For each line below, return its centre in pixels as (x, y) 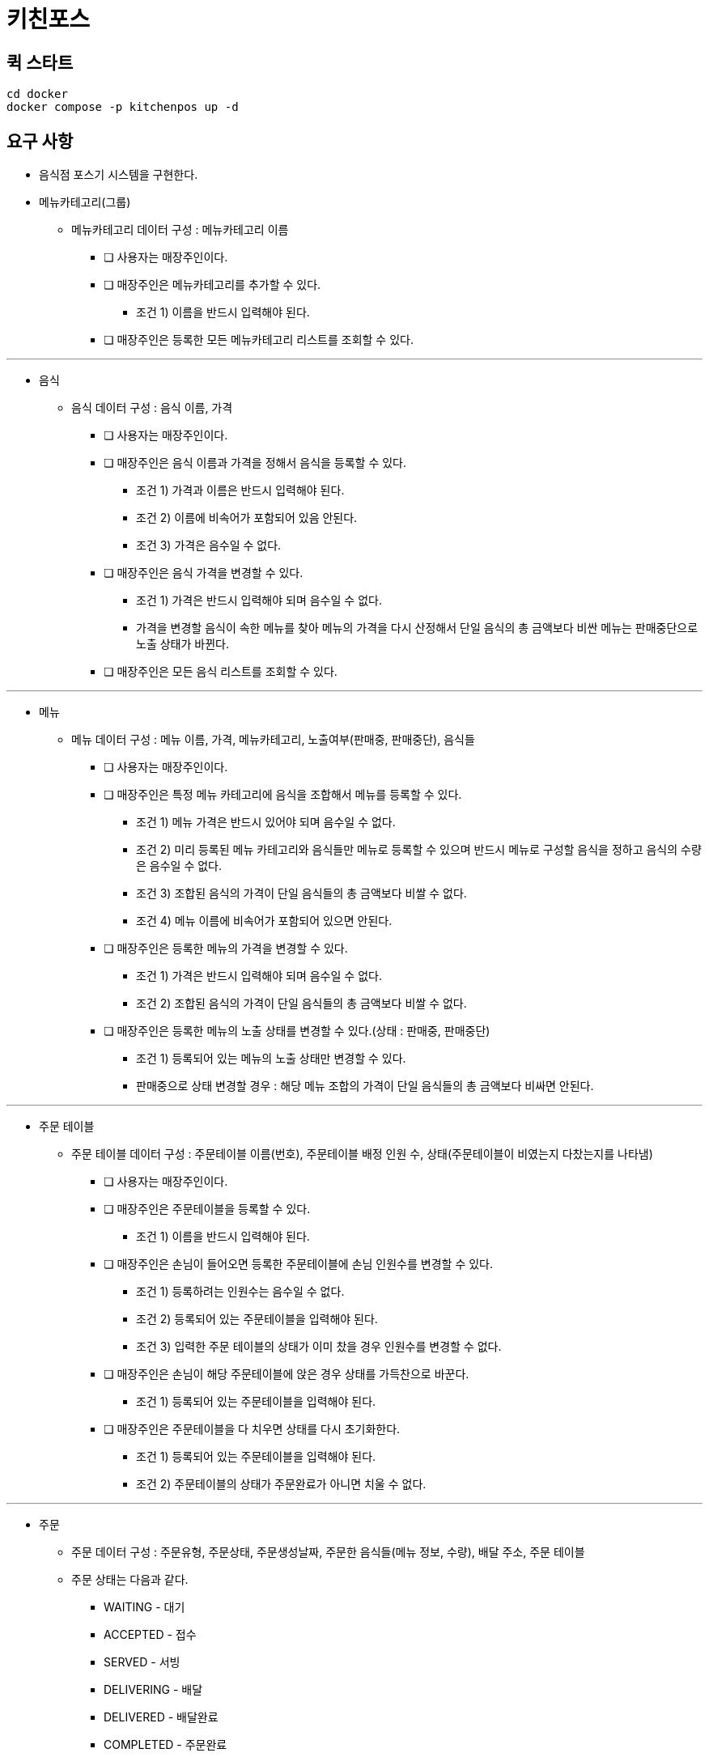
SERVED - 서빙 (142, 1662)
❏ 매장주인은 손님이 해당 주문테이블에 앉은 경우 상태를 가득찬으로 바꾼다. (287, 1374)
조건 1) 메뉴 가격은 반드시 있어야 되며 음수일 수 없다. (266, 822)
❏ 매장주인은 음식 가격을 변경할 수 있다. (204, 573)
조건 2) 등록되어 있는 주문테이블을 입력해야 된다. (257, 1319)
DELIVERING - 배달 (153, 1690)
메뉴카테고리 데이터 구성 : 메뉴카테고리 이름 (180, 230)
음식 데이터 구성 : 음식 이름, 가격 (152, 408)
